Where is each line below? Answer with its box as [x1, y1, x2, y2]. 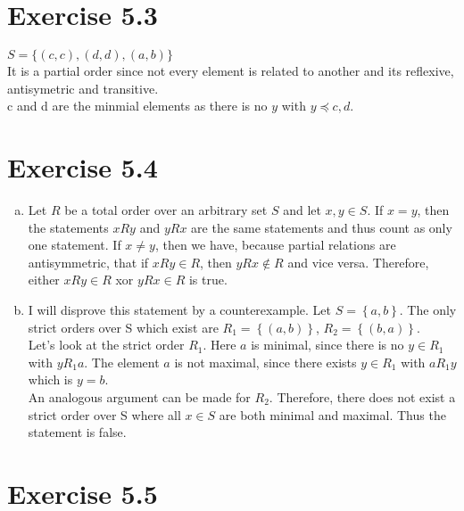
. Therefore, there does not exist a [269, 387, 456, 406]
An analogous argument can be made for [28, 387, 251, 406]
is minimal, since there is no [251, 335, 404, 354]
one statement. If [28, 235, 121, 254]
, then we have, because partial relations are [154, 235, 396, 254]
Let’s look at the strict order [28, 335, 185, 354]
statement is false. [28, 423, 127, 441]
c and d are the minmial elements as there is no [7, 96, 268, 115]
